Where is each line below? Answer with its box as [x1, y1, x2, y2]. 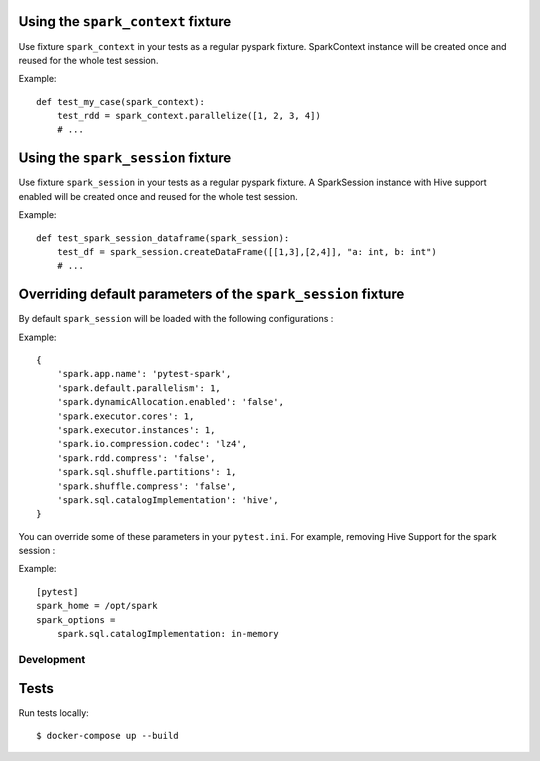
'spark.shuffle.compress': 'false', [56, 480, 237, 492]
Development [18, 652, 86, 666]
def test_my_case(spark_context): [36, 96, 205, 107]
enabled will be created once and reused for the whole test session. [18, 190, 299, 202]
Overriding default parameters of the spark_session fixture [18, 286, 405, 303]
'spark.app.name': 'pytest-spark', [56, 368, 232, 380]
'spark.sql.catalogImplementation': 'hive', [56, 494, 279, 505]
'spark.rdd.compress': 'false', [56, 452, 216, 464]
